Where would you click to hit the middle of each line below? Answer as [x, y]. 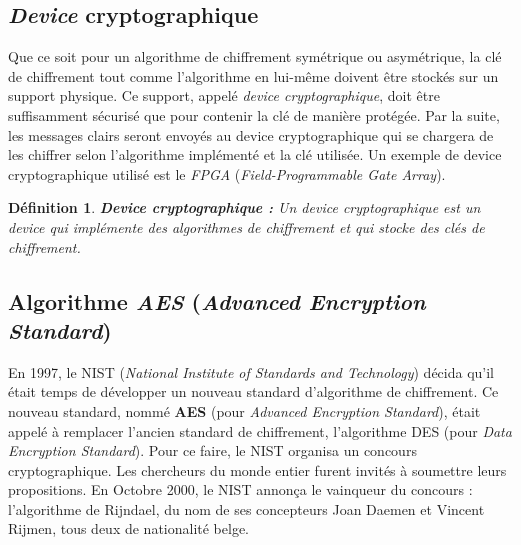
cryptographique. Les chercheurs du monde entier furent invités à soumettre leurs [257, 469]
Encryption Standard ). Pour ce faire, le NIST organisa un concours [212, 450]
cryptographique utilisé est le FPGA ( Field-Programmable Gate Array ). [227, 173]
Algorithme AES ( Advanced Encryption [217, 300]
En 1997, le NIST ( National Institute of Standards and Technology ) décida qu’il [251, 371]
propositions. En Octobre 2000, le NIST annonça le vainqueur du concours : [240, 489]
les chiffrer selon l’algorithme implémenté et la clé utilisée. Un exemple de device [255, 154]
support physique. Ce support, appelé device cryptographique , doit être [224, 95]
